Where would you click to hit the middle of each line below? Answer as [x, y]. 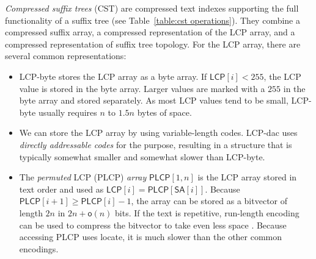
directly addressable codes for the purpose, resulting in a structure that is [156, 144]
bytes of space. [164, 112]
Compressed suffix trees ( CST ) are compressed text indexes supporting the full [152, 8]
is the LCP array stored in [247, 177]
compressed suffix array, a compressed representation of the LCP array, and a [150, 32]
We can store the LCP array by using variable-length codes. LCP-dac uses [158, 133]
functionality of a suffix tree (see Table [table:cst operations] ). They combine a [153, 20]
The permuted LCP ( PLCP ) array [83, 177]
